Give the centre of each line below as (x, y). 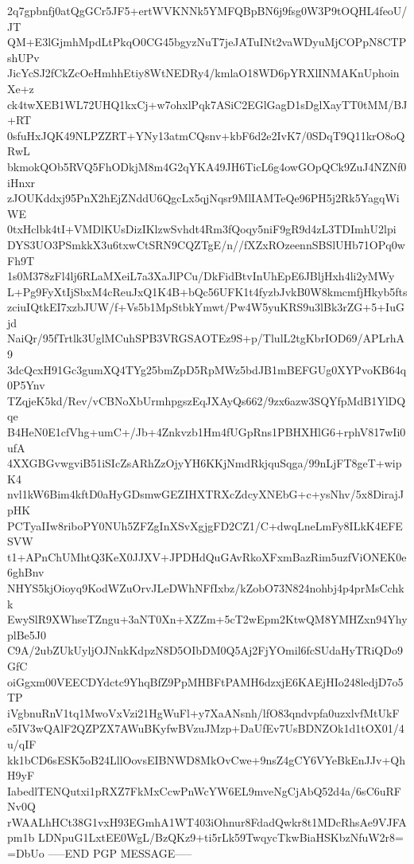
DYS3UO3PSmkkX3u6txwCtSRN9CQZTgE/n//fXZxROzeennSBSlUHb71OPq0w (206, 244)
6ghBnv (26, 572)
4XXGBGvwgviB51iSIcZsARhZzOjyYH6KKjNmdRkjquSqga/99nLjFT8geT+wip (205, 463)
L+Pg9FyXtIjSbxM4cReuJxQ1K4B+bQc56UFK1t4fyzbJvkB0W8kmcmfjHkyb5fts (207, 291)
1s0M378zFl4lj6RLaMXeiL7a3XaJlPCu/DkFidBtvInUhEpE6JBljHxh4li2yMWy (201, 276)
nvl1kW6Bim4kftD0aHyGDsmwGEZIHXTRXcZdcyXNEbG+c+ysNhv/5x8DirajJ (206, 494)
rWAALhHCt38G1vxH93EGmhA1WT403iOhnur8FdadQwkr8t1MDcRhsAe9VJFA (207, 821)
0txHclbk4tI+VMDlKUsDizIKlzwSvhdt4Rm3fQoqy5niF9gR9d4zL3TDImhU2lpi (202, 229)
